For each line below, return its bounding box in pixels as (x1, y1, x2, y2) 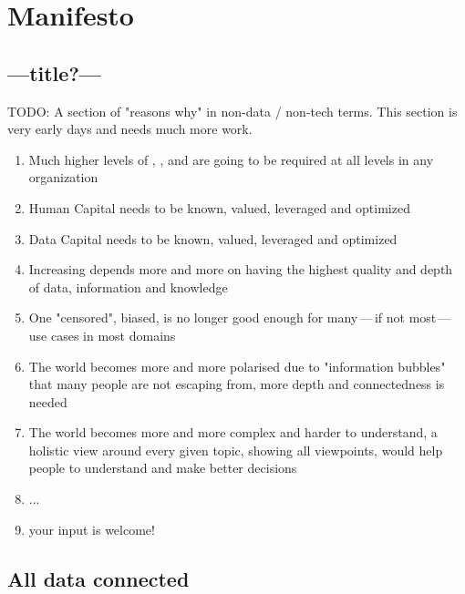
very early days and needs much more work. (7, 119, 253, 138)
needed (28, 392, 67, 411)
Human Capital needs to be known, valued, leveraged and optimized (28, 198, 410, 217)
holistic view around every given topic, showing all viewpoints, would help (28, 440, 443, 459)
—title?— (7, 58, 101, 87)
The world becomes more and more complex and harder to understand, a (28, 423, 438, 442)
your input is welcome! (28, 519, 155, 538)
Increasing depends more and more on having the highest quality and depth (28, 260, 453, 279)
